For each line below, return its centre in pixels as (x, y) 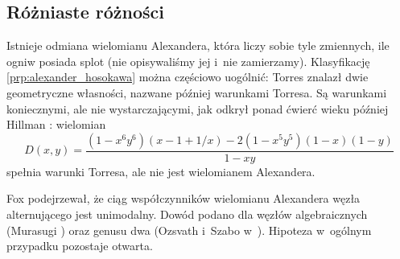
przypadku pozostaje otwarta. (80, 246)
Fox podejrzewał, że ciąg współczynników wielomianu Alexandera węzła (184, 198)
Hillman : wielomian (56, 124)
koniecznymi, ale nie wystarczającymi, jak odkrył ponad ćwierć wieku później (198, 108)
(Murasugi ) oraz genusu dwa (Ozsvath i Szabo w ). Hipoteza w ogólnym (189, 230)
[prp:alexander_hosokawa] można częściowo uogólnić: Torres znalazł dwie (188, 77)
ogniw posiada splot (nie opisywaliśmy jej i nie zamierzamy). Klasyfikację (188, 61)
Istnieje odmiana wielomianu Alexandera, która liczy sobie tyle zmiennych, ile (198, 45)
